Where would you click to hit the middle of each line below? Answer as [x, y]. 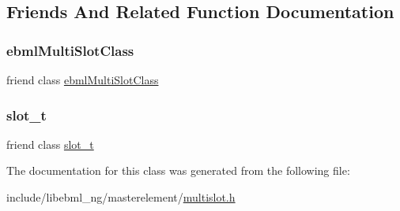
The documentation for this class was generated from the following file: [178, 170]
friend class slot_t [50, 144]
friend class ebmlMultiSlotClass [83, 80]
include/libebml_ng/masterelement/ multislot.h [121, 197]
